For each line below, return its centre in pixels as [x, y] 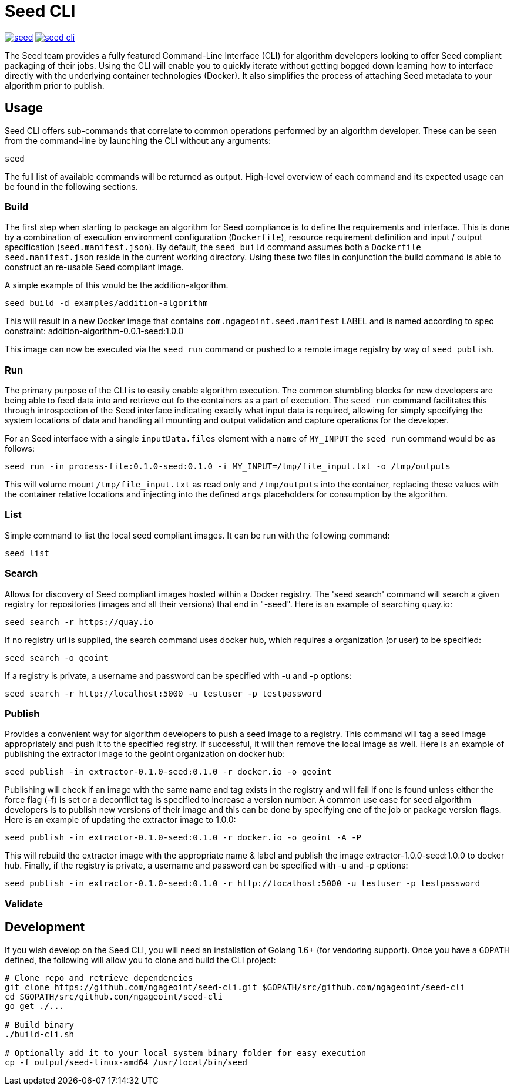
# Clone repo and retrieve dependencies [99, 978]
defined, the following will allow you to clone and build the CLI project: [140, 960]
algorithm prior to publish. [55, 85]
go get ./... [35, 1006]
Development [45, 927]
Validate [24, 904]
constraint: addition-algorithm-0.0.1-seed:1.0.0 [94, 331]
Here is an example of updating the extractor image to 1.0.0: [120, 820]
